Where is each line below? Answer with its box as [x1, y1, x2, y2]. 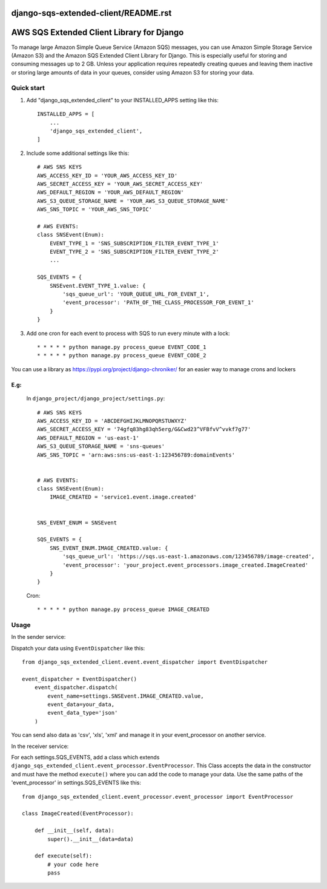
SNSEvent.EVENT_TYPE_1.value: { [49, 282, 146, 289]
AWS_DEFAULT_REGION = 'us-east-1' [37, 434, 139, 441]
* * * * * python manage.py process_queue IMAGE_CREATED [37, 606, 210, 613]
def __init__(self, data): [34, 827, 115, 834]
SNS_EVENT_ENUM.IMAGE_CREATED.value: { [49, 544, 168, 551]
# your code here [47, 861, 99, 868]
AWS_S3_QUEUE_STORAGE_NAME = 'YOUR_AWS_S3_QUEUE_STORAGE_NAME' [37, 197, 229, 204]
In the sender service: [11, 633, 66, 641]
